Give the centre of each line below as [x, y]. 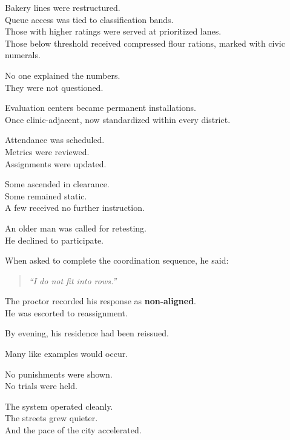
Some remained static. [46, 195]
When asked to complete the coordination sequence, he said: [117, 260]
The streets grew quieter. [51, 418]
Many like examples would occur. [67, 354]
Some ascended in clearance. [57, 184]
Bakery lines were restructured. [63, 7]
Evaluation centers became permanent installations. [101, 108]
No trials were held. [41, 386]
